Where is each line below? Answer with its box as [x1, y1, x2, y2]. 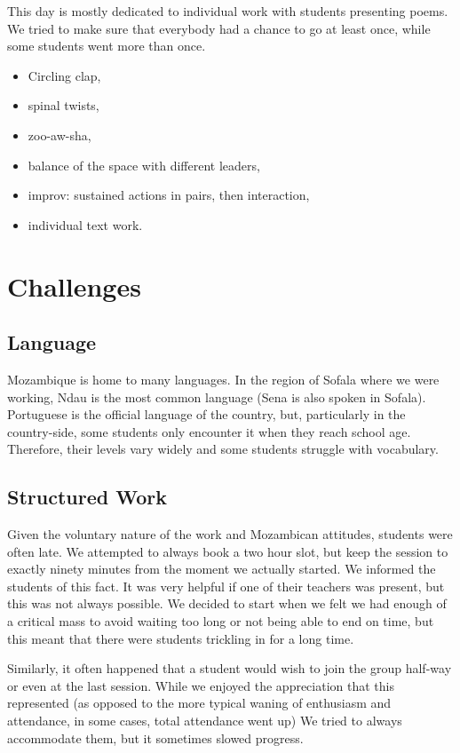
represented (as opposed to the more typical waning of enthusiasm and [7, 694, 392, 712]
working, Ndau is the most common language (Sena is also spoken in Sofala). [7, 387, 426, 406]
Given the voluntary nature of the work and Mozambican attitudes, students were [7, 525, 453, 543]
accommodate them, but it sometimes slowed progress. [7, 728, 304, 747]
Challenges [7, 267, 141, 304]
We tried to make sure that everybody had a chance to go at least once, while [7, 19, 431, 37]
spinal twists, [28, 96, 99, 115]
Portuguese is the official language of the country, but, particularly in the [7, 405, 406, 424]
